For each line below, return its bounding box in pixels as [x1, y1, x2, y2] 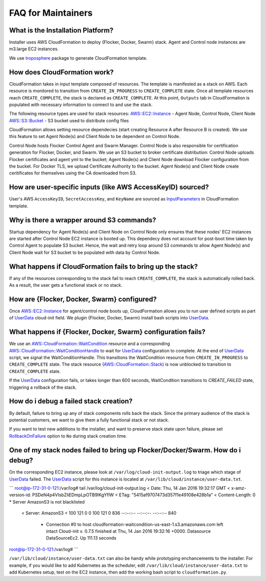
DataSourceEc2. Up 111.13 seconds [46, 535, 117, 541]
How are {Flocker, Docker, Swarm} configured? [9, 295, 157, 303]
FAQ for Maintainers [9, 7, 93, 18]
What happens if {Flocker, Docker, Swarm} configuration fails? [9, 328, 205, 336]
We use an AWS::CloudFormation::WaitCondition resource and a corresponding [9, 341, 170, 347]
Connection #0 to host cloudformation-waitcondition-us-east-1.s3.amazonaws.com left [46, 521, 224, 527]
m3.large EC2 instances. [9, 46, 59, 52]
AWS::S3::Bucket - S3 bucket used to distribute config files [9, 117, 129, 123]
